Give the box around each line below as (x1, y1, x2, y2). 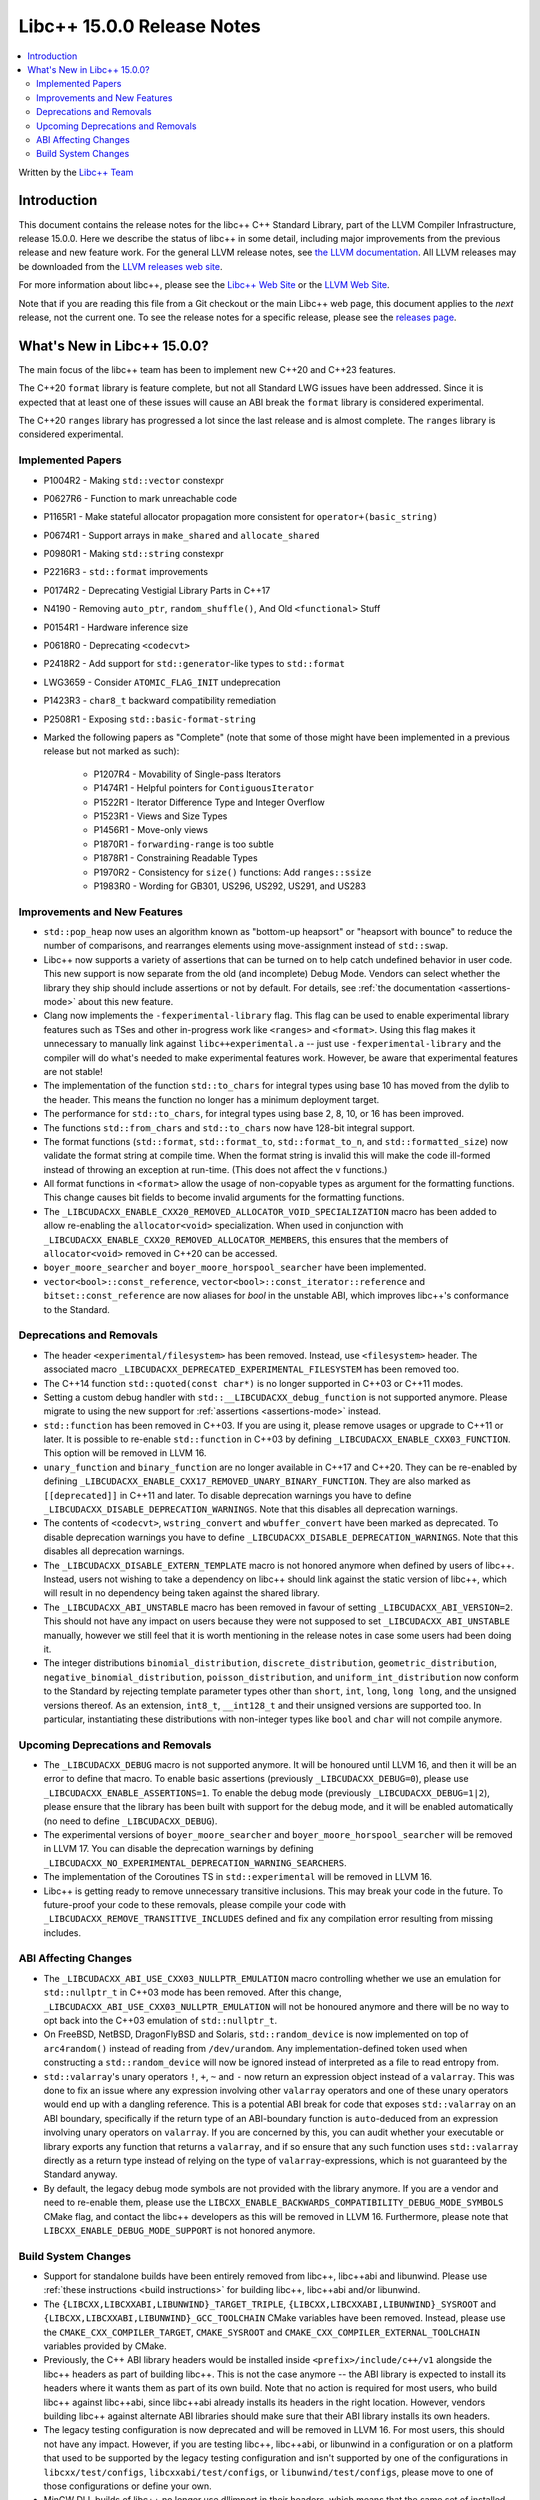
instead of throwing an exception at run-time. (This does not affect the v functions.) (43, 1163, 388, 1175)
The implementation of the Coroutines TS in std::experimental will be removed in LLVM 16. (43, 1871, 433, 1883)
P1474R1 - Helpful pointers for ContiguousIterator (93, 782, 315, 794)
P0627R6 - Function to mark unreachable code (43, 492, 237, 504)
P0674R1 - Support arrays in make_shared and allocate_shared (43, 529, 320, 541)
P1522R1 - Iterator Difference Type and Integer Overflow (93, 796, 325, 808)
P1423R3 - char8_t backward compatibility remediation (43, 695, 277, 707)
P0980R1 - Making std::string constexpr (43, 548, 224, 560)
